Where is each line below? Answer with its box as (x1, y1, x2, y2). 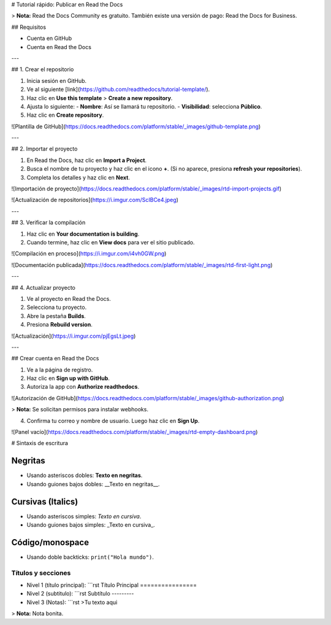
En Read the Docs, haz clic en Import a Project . (26, 157, 147, 164)
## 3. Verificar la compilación (11, 219, 86, 227)
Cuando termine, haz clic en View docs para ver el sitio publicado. (26, 238, 196, 246)
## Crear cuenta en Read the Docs (11, 355, 99, 362)
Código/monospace (11, 537, 89, 548)
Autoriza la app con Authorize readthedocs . (26, 383, 140, 390)
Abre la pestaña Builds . (26, 312, 86, 319)
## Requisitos (11, 23, 46, 31)
